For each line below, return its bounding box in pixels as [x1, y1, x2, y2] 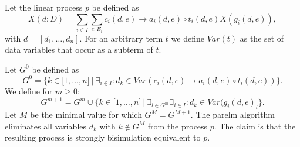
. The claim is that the [214, 119, 296, 132]
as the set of [240, 32, 284, 44]
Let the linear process [5, 1, 83, 13]
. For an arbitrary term [79, 32, 163, 44]
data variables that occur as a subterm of [5, 43, 153, 56]
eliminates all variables [5, 119, 87, 132]
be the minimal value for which [30, 108, 142, 121]
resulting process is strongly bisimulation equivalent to [5, 131, 201, 143]
